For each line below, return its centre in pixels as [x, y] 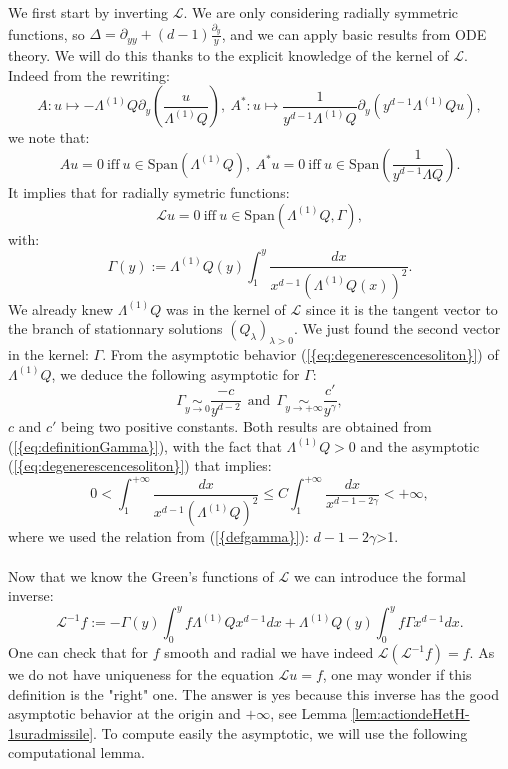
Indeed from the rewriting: [89, 74]
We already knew [61, 308]
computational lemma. [76, 752]
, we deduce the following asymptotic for [175, 373]
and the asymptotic [420, 445]
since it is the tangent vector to [401, 308]
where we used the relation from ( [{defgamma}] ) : [158, 536]
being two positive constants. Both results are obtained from [246, 426]
